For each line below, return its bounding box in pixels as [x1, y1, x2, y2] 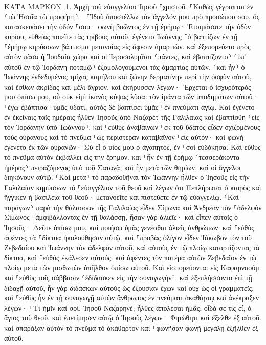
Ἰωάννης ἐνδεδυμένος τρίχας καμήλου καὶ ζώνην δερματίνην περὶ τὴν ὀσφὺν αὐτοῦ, [4, 71, 252, 82]
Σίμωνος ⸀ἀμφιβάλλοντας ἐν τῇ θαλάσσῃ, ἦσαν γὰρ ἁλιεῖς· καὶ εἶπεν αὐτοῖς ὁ [4, 212, 238, 222]
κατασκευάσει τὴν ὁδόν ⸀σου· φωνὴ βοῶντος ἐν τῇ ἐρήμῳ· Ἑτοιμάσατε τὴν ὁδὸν [4, 21, 251, 32]
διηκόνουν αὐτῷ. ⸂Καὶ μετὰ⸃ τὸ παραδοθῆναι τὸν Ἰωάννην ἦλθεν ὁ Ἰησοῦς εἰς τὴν [4, 172, 250, 182]
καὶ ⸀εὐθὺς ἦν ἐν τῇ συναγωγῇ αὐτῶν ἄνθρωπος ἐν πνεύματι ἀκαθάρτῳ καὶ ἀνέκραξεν [4, 292, 259, 303]
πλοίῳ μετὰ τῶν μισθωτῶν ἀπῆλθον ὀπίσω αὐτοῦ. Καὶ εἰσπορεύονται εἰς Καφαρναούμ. [4, 262, 261, 273]
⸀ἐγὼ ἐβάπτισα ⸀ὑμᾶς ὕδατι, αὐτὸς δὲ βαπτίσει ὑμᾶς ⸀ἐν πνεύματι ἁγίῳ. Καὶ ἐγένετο [4, 101, 255, 112]
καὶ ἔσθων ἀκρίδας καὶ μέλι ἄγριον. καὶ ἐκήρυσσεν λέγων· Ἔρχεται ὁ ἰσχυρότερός [4, 81, 251, 92]
